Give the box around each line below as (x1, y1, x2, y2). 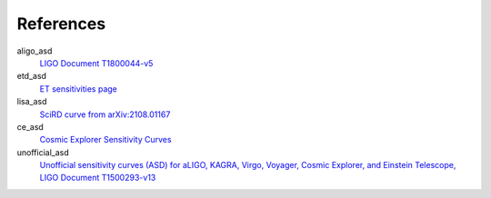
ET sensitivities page (39, 83, 118, 94)
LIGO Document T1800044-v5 (39, 57, 154, 68)
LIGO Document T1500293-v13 (39, 173, 156, 183)
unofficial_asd (16, 146, 69, 158)
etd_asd (16, 71, 47, 82)
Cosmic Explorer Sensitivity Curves (39, 134, 172, 145)
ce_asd (16, 121, 45, 132)
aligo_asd (16, 45, 53, 56)
